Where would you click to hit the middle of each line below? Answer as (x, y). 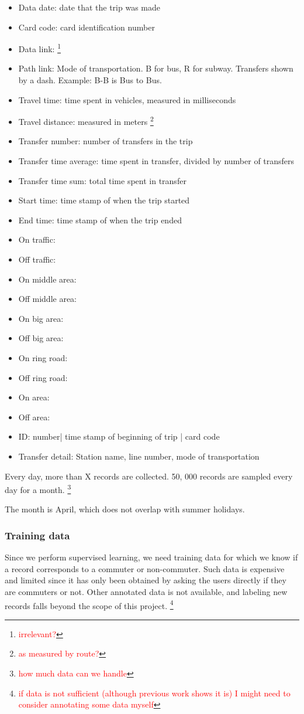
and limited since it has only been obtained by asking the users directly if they (146, 580)
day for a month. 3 (38, 489)
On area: (34, 397)
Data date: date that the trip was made (89, 7)
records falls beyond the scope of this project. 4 (89, 604)
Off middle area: (48, 299)
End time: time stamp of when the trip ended (100, 220)
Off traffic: (37, 259)
